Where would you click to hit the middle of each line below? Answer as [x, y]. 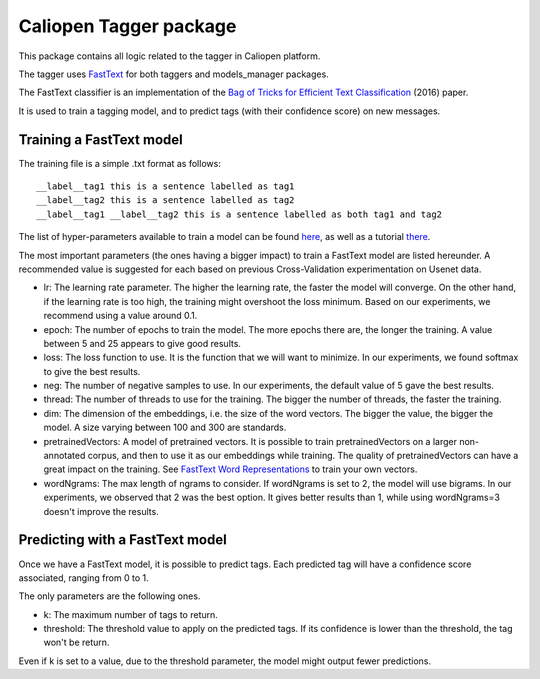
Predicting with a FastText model [122, 540]
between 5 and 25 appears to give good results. [142, 343]
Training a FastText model [101, 139]
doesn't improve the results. [101, 511]
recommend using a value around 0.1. [120, 316]
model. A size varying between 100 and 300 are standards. [165, 427]
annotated [64, 456]
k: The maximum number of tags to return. [131, 614]
